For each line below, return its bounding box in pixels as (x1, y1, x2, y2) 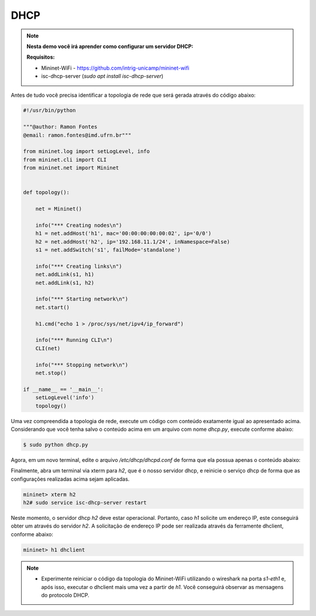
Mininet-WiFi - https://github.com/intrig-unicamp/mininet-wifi (41, 64, 190, 72)
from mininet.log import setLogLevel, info (23, 148, 150, 155)
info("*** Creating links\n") (35, 263, 122, 270)
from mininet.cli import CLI (23, 156, 107, 163)
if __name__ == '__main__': (23, 386, 104, 393)
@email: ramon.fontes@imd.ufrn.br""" (23, 132, 132, 138)
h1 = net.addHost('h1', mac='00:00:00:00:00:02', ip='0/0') (35, 230, 212, 237)
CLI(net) (35, 345, 61, 352)
